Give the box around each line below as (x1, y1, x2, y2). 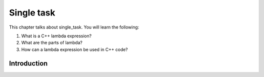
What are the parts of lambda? (21, 40, 83, 46)
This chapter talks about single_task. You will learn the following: (9, 24, 139, 30)
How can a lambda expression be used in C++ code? (21, 46, 128, 52)
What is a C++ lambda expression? (21, 33, 92, 39)
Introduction (9, 59, 48, 67)
